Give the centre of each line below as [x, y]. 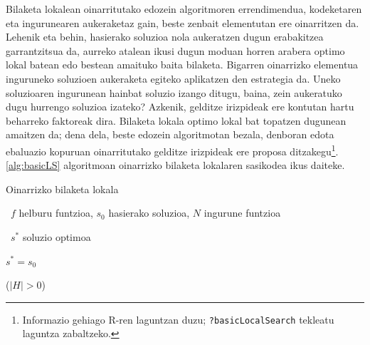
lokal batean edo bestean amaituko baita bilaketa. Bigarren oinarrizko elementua [182, 65]
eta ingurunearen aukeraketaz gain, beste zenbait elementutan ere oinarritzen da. [183, 22]
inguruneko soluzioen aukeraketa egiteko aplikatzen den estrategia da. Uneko [173, 78]
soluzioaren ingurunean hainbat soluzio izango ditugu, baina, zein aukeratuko [174, 92]
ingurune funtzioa [242, 213]
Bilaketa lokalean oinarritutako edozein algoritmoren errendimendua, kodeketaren [184, 9]
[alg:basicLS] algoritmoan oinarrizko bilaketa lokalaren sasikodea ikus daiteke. [175, 165]
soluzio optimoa [57, 236]
